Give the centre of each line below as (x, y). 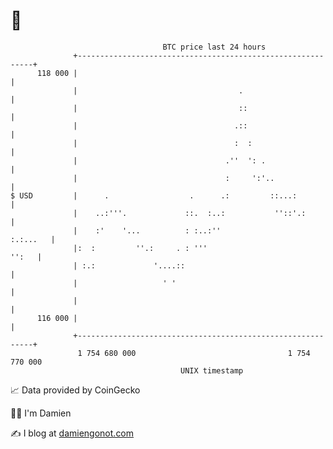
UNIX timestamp (212, 370)
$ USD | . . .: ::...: (154, 195)
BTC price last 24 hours (214, 47)
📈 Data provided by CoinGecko (75, 390)
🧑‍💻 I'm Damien (41, 413)
